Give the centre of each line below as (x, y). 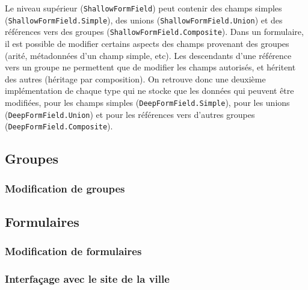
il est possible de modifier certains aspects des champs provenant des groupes (147, 43)
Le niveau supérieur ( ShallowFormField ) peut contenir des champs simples (143, 8)
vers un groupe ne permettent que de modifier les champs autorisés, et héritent (150, 67)
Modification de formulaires (73, 251)
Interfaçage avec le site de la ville (87, 279)
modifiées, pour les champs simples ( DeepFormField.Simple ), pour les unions (147, 102)
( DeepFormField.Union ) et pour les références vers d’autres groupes (130, 114)
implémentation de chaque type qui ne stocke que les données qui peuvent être (149, 91)
